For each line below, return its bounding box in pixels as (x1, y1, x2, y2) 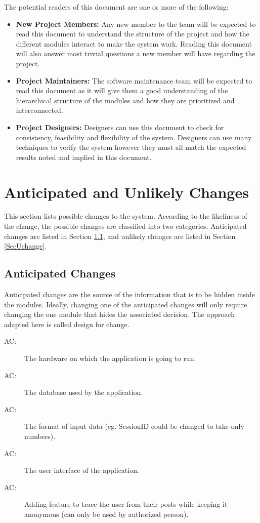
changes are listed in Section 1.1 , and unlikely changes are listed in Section (4, 230, 236, 241)
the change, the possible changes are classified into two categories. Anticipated (4, 221, 247, 231)
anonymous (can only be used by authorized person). (24, 508, 189, 519)
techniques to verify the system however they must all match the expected (16, 142, 246, 152)
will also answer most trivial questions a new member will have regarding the (16, 48, 255, 59)
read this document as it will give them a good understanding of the (16, 85, 228, 96)
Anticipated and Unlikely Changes (4, 181, 249, 202)
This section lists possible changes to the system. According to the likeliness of (4, 211, 247, 221)
